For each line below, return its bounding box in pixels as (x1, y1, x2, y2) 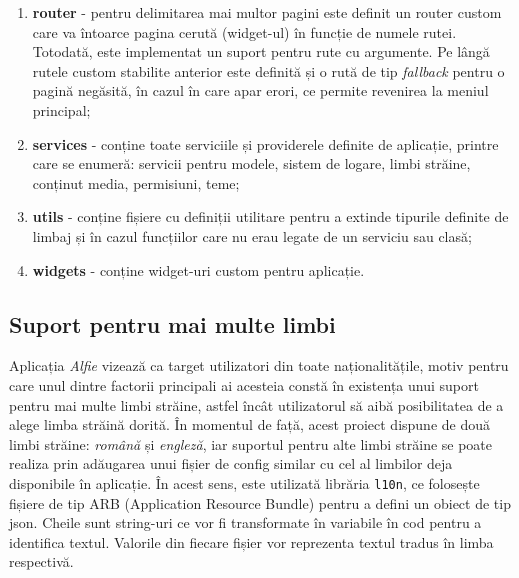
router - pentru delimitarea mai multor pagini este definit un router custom (32, 2, 502, 22)
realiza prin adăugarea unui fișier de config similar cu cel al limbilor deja (9, 453, 453, 474)
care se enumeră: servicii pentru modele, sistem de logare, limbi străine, (32, 153, 471, 174)
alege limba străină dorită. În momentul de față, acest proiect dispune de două (9, 414, 491, 435)
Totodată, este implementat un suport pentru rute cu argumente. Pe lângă (32, 41, 490, 62)
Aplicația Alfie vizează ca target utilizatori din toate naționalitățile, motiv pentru (9, 355, 509, 376)
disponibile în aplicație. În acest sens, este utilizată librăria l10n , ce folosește (9, 472, 480, 493)
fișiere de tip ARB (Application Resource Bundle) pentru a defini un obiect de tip (9, 492, 511, 513)
